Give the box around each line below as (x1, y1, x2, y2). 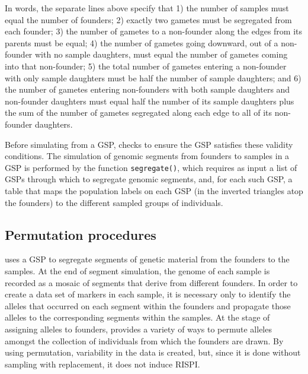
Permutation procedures (5, 225, 156, 243)
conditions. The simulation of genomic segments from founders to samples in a (5, 150, 290, 162)
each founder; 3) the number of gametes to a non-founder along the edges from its (5, 25, 303, 37)
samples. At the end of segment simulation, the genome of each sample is (5, 264, 270, 277)
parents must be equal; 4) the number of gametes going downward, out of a (5, 36, 278, 49)
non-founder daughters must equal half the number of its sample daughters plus (5, 94, 294, 107)
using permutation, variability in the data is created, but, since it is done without (5, 346, 301, 359)
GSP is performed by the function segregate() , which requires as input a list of (5, 161, 297, 173)
